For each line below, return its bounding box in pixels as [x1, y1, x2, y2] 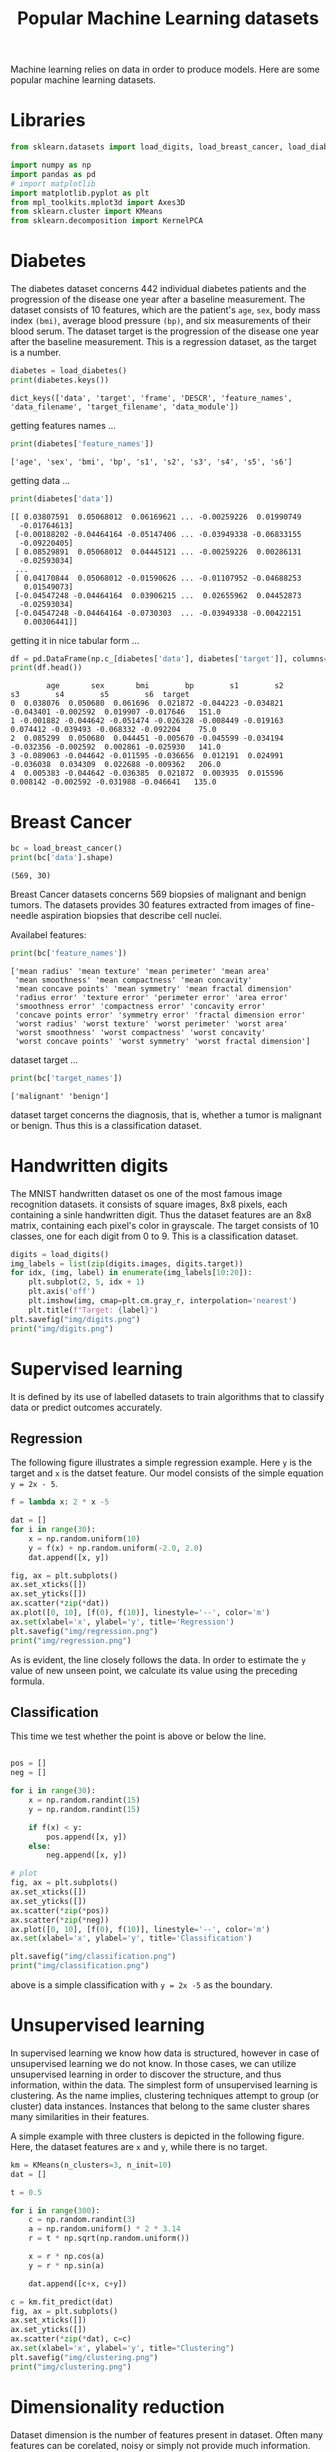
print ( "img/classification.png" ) [10, 1961, 150, 1971]
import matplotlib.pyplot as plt [10, 188, 150, 198]
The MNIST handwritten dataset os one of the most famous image [10, 1187, 283, 1199]
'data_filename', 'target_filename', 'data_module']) [10, 402, 240, 412]
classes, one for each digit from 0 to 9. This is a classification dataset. [10, 1230, 299, 1242]
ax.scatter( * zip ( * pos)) [10, 1905, 110, 1916]
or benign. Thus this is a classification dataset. [10, 1119, 202, 1131]
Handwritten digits [10, 1154, 169, 1177]
